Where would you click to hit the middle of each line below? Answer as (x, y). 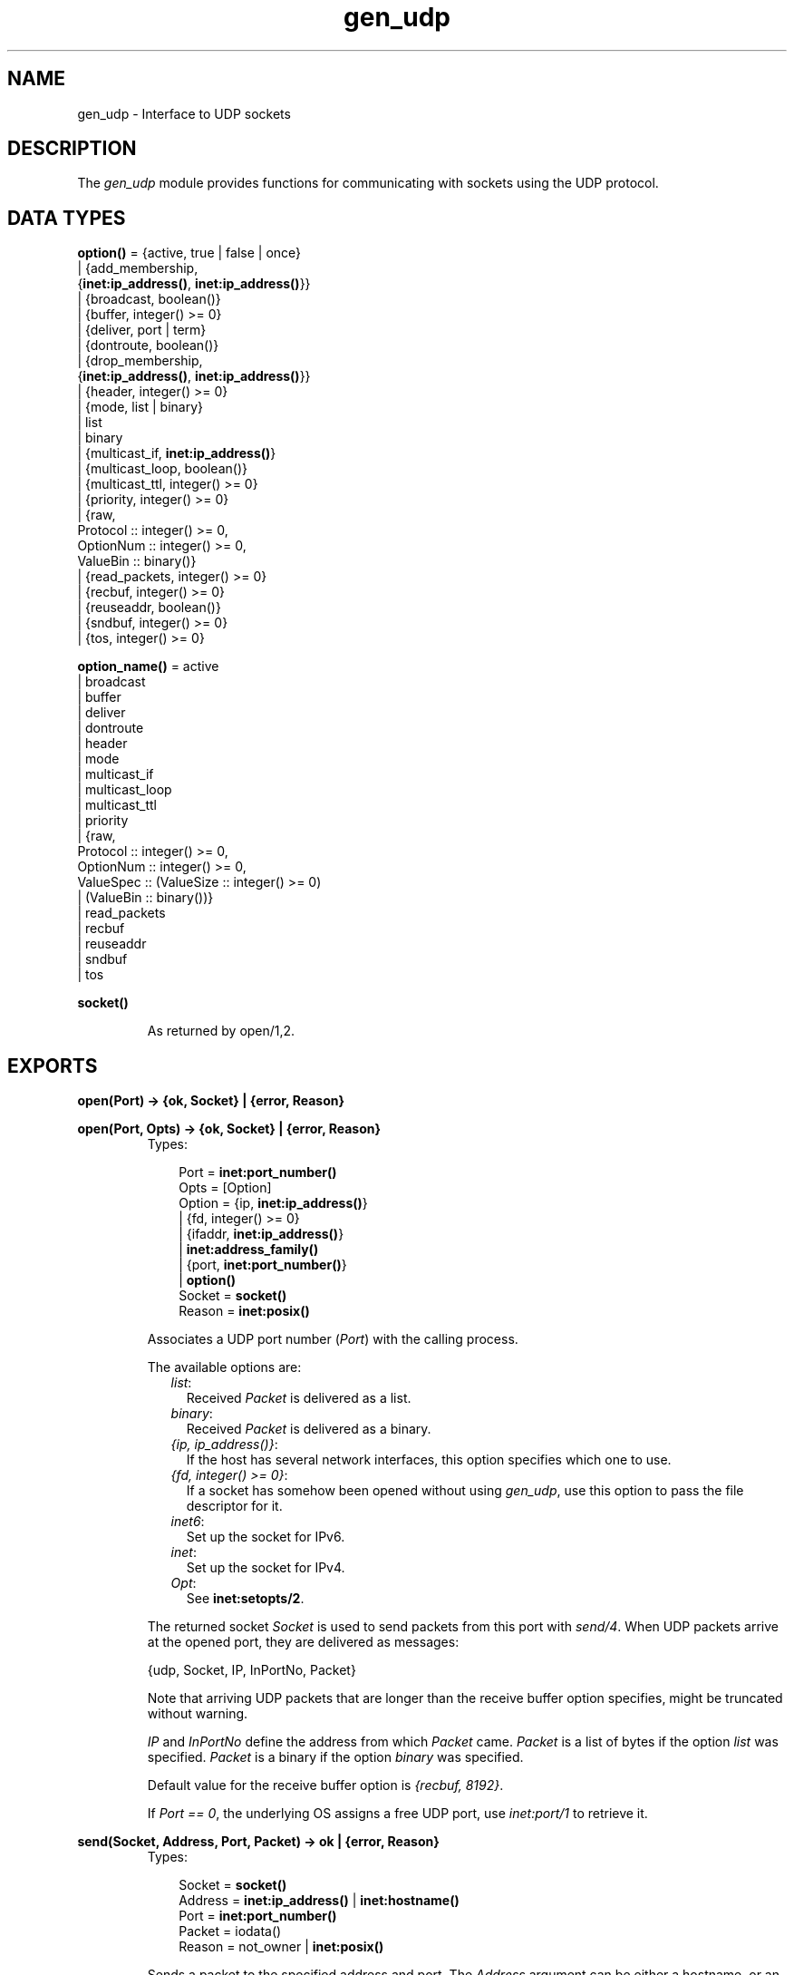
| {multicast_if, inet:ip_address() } (177, 453)
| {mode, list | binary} (140, 407)
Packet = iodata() (230, 1931)
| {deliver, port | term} (142, 330)
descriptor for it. (234, 1506)
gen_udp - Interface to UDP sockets (184, 113)
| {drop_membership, (140, 361)
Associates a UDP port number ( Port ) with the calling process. (333, 1339)
